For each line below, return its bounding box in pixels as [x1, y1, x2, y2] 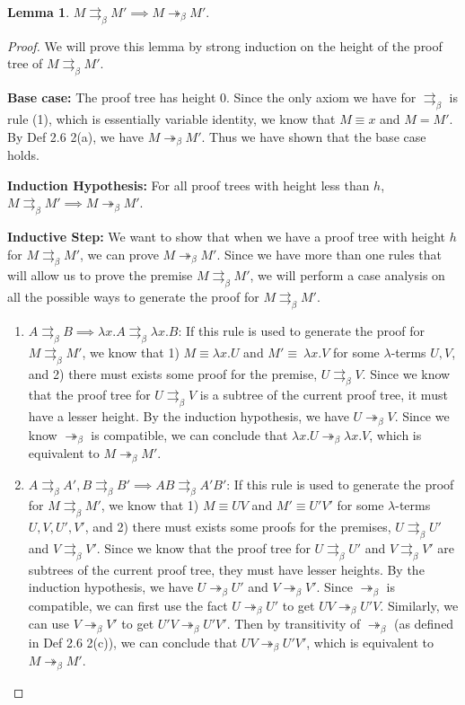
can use [28, 614, 69, 633]
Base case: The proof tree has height [7, 88, 216, 107]
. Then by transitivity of [226, 614, 361, 633]
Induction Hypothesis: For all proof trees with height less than [7, 175, 370, 194]
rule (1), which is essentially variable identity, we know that [7, 109, 336, 128]
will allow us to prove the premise [7, 266, 193, 285]
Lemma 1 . [7, 3, 70, 21]
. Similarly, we [380, 595, 459, 614]
